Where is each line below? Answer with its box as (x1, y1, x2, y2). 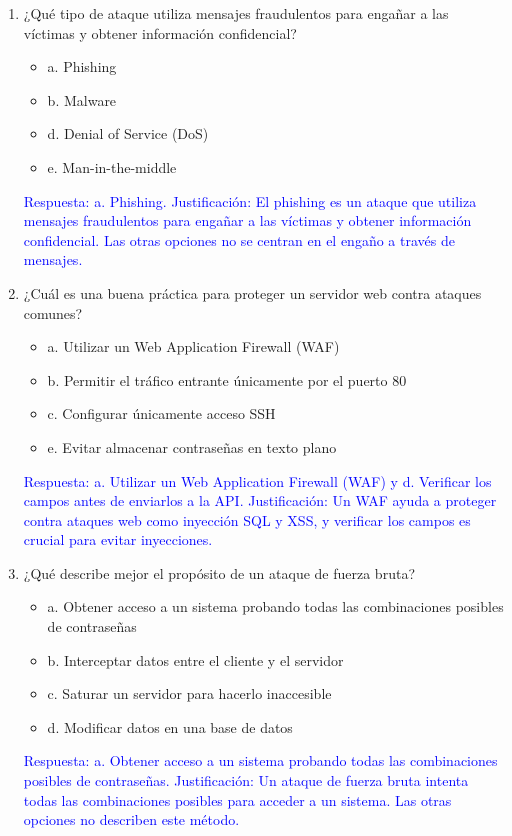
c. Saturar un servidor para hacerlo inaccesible (47, 683, 332, 704)
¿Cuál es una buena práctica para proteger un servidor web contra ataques (23, 282, 482, 303)
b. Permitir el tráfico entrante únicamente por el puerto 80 (47, 369, 407, 390)
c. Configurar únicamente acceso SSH (47, 403, 276, 424)
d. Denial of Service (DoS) (47, 123, 209, 144)
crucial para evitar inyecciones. (23, 529, 213, 550)
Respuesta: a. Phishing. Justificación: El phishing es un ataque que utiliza (23, 190, 477, 211)
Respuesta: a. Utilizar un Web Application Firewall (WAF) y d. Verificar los (23, 470, 492, 491)
